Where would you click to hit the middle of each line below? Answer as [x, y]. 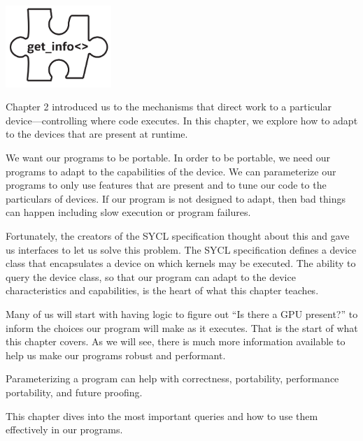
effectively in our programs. [64, 429]
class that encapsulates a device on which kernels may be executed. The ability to [181, 263]
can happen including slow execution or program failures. [128, 212]
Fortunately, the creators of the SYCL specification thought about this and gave [178, 235]
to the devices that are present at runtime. [97, 134]
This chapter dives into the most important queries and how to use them [162, 415]
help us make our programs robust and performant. [116, 355]
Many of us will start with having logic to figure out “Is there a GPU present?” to [182, 313]
